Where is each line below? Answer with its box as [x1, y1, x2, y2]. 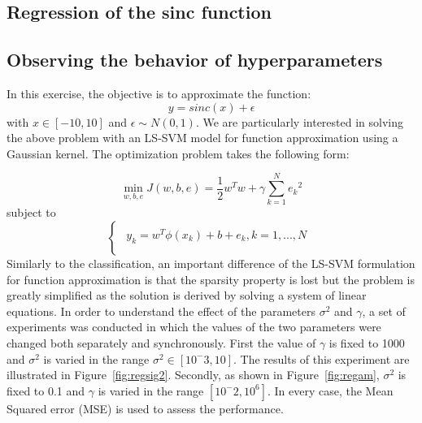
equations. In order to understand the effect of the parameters [7, 302, 315, 319]
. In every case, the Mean [267, 382, 394, 399]
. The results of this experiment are [233, 350, 410, 367]
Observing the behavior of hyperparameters [7, 47, 383, 72]
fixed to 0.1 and [7, 382, 85, 399]
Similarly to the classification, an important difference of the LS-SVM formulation [7, 255, 415, 272]
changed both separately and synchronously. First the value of [7, 335, 316, 352]
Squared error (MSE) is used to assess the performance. [7, 399, 284, 417]
